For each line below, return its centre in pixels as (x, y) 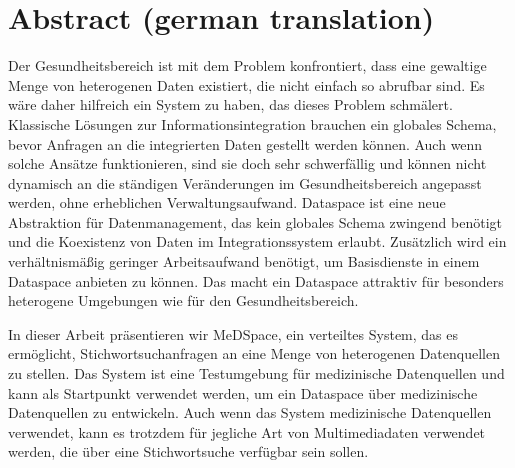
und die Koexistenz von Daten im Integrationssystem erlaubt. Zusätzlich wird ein (257, 241)
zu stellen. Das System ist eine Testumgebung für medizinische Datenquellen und (256, 373)
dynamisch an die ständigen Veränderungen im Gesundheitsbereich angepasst (245, 182)
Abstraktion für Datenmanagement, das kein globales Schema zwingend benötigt (255, 221)
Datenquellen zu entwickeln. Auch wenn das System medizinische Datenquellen (250, 412)
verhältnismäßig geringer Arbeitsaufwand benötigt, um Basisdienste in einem (244, 261)
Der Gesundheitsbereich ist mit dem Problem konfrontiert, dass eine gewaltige (247, 65)
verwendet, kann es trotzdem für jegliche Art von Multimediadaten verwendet (247, 431)
